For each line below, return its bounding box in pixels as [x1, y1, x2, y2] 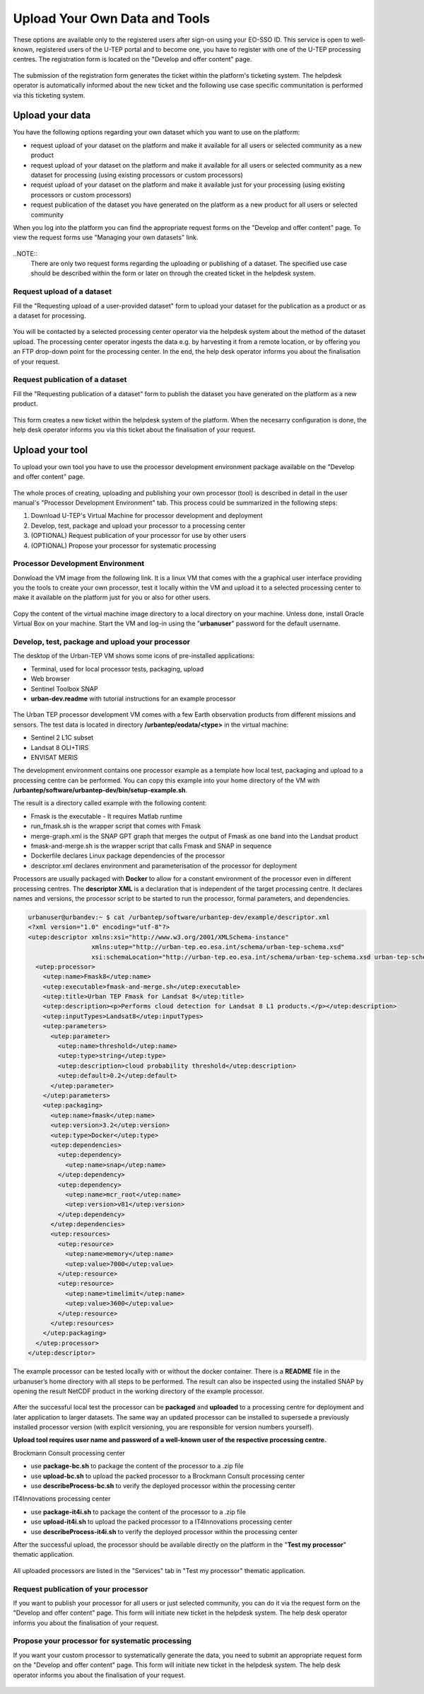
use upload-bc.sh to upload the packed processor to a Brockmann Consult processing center [30, 1472, 305, 1480]
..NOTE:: [13, 249, 38, 258]
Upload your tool [13, 444, 88, 456]
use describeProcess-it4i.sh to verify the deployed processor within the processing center [30, 1527, 298, 1535]
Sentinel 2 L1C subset [30, 733, 94, 742]
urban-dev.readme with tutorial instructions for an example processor [30, 694, 236, 703]
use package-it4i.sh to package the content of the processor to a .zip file [30, 1507, 247, 1516]
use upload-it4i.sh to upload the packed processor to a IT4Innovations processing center [30, 1518, 293, 1526]
